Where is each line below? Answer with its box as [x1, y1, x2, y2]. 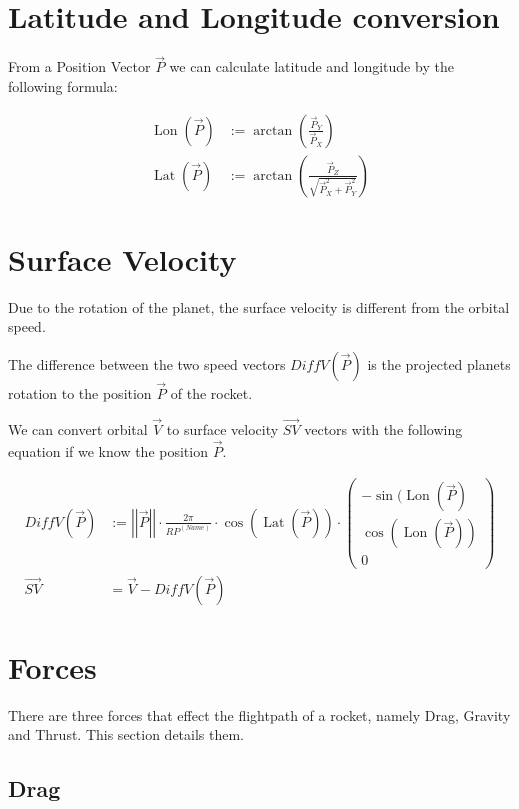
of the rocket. [170, 383, 253, 404]
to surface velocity [166, 418, 279, 439]
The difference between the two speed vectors [8, 353, 286, 374]
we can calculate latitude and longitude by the [169, 56, 454, 77]
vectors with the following [304, 418, 463, 439]
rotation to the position [8, 383, 152, 404]
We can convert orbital [8, 418, 148, 439]
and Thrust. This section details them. [8, 724, 245, 745]
